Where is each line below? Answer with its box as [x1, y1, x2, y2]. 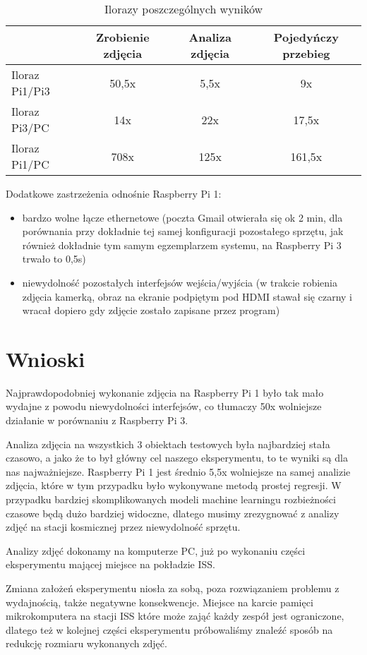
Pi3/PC [11, 119, 49, 136]
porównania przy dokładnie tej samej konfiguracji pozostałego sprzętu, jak [22, 224, 344, 239]
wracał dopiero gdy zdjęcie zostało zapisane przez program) [22, 303, 280, 318]
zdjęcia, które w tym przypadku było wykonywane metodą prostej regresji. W [6, 478, 342, 493]
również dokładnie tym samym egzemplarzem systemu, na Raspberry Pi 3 [22, 237, 342, 252]
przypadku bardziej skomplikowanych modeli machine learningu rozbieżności [6, 492, 336, 507]
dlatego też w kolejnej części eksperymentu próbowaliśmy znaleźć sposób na [6, 622, 333, 637]
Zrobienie [96, 29, 150, 45]
